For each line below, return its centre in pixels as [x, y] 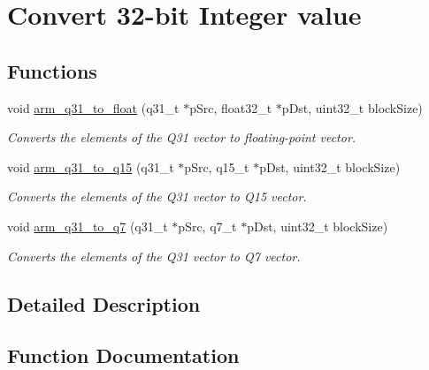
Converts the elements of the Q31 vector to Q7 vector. [154, 256]
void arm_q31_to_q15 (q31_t [91, 166]
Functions [52, 70]
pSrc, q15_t [217, 166]
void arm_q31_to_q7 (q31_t [88, 226]
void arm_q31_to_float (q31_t [93, 107]
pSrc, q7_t [207, 226]
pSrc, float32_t [231, 107]
